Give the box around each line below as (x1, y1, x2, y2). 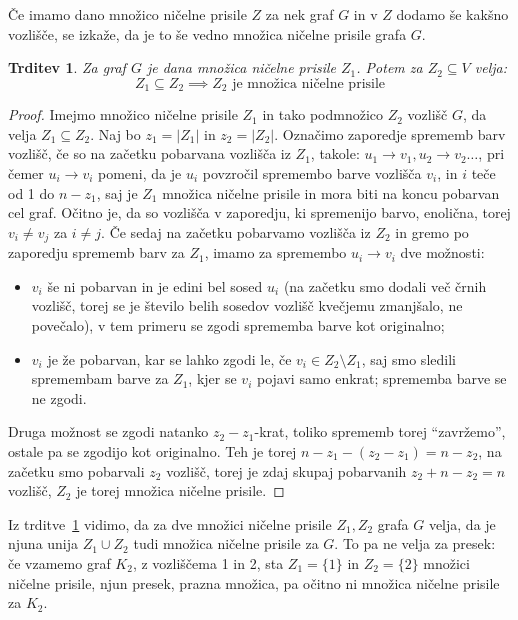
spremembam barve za (31, 368, 169, 389)
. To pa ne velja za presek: (334, 533, 496, 554)
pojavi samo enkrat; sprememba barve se (256, 368, 507, 389)
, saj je (96, 182, 138, 203)
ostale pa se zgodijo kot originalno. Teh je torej (8, 441, 297, 461)
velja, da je (428, 513, 496, 534)
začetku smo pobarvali (8, 460, 145, 481)
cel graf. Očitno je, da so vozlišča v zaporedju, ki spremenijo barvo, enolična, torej (8, 202, 511, 223)
